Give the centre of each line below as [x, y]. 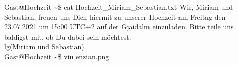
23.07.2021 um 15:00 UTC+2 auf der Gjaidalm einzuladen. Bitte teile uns [119, 27]
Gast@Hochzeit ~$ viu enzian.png [57, 56]
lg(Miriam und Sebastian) [44, 46]
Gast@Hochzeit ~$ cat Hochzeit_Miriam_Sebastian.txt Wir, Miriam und [118, 7]
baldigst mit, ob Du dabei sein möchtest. [68, 36]
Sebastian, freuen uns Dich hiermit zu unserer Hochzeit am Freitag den [115, 17]
